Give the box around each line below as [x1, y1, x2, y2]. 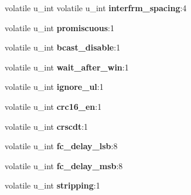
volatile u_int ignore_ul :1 [5, 80, 104, 93]
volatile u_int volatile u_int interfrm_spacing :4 [5, 2, 187, 14]
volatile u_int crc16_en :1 [5, 100, 102, 112]
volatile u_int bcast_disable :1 [5, 41, 121, 53]
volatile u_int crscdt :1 [5, 120, 88, 132]
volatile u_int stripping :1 [5, 179, 100, 191]
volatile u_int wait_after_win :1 [5, 60, 129, 73]
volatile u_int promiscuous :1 [5, 21, 114, 33]
